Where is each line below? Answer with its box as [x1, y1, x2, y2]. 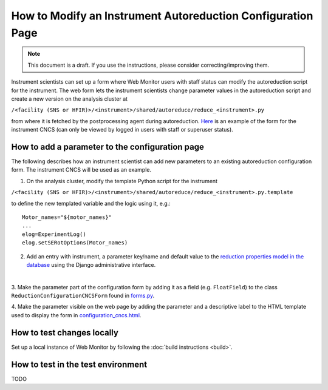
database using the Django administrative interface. [26, 261, 156, 268]
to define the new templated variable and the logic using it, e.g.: [11, 200, 171, 207]
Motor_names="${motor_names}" [22, 213, 112, 221]
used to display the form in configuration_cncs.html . [11, 311, 142, 318]
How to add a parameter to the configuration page [11, 141, 205, 152]
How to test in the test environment [11, 359, 148, 369]
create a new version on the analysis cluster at [11, 95, 128, 103]
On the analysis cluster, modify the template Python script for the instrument [26, 177, 218, 184]
